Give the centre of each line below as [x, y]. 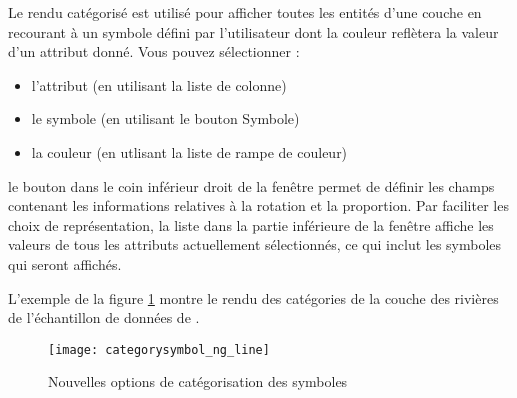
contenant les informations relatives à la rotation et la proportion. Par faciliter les [258, 205]
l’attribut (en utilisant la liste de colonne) [159, 84]
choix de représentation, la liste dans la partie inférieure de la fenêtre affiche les [251, 224]
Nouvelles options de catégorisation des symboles [198, 381]
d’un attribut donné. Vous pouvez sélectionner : [154, 51]
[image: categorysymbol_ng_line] [159, 349]
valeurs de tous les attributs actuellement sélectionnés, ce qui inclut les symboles [255, 244]
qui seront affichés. [65, 263]
